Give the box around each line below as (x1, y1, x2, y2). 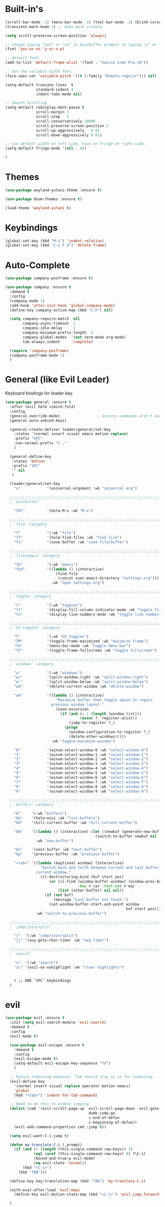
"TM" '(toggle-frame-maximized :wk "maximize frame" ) (14, 639, 148, 644)
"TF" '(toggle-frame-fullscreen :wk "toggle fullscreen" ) (14, 648, 157, 653)
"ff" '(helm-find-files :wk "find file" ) (14, 535, 122, 540)
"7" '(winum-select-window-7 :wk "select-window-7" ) (14, 779, 148, 785)
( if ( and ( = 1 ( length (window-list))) (59, 711, 141, 716)
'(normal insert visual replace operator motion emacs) (14, 1083, 131, 1088)
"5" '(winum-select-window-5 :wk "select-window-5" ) (14, 770, 148, 776)
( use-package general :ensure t (5, 400, 71, 405)
